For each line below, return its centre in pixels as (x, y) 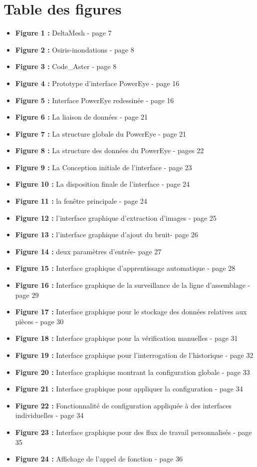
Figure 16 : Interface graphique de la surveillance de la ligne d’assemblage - (133, 285)
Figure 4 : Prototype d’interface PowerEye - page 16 (97, 83)
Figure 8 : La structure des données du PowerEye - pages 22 (110, 150)
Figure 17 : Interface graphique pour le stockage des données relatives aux (131, 312)
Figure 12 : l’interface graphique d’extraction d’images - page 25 (116, 217)
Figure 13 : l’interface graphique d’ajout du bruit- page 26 (107, 235)
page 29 (27, 295)
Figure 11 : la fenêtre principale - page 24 (81, 201)
